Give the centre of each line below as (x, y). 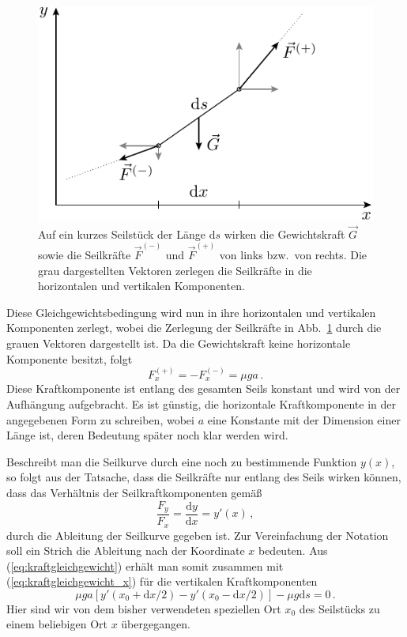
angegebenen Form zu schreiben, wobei (100, 419)
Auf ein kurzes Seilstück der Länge (122, 234)
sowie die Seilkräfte (85, 255)
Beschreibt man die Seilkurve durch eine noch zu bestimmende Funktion (182, 461)
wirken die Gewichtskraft (285, 234)
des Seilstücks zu (339, 608)
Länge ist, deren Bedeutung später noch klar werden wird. (147, 435)
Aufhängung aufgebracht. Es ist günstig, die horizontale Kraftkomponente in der (201, 404)
